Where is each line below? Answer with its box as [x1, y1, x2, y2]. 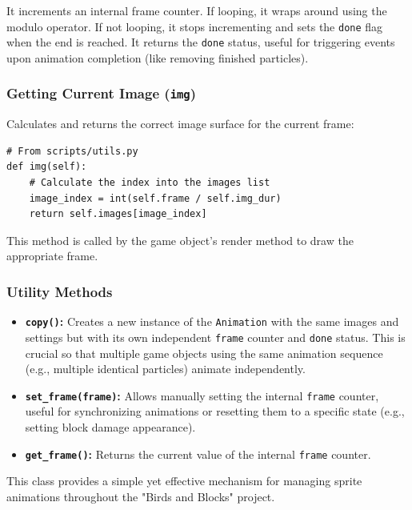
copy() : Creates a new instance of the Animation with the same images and [25, 313, 399, 330]
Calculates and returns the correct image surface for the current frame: [6, 115, 354, 132]
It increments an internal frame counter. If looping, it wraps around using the [6, 2, 387, 18]
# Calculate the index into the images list [29, 177, 270, 189]
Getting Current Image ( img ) [6, 83, 197, 103]
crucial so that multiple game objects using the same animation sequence [25, 344, 383, 361]
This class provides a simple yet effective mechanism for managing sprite [6, 472, 362, 489]
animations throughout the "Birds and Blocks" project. [6, 488, 275, 504]
